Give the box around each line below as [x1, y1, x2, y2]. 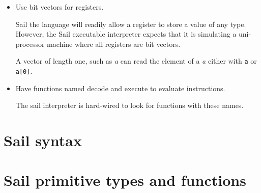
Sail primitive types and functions [4, 170, 246, 190]
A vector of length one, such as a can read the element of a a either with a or [15, 56, 257, 66]
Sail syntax [4, 130, 82, 151]
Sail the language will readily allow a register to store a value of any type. [15, 18, 246, 29]
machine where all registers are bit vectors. [47, 38, 181, 49]
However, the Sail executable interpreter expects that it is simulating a [15, 29, 237, 39]
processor [15, 38, 45, 49]
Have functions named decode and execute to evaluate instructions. [15, 82, 225, 93]
